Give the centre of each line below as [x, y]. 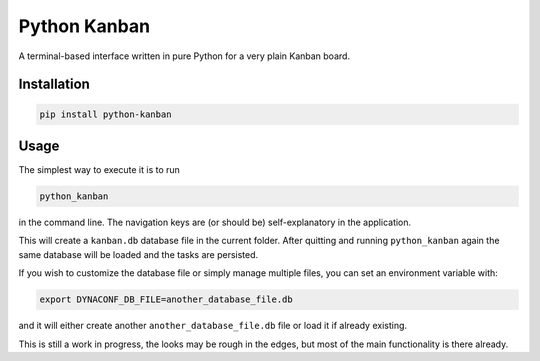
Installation [54, 84]
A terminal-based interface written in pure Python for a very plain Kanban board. [184, 56]
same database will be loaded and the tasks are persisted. [138, 254]
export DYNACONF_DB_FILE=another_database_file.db [166, 299]
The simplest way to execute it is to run [99, 170]
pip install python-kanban [105, 114]
